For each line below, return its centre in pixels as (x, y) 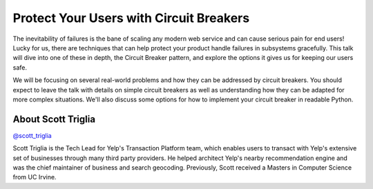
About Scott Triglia (54, 119)
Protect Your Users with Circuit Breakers (131, 18)
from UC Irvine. (35, 177)
